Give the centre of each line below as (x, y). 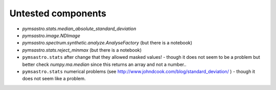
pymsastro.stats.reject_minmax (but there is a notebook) (82, 50)
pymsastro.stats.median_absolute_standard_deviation (79, 29)
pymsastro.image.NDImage (51, 35)
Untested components (58, 13)
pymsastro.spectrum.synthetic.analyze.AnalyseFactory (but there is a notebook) (107, 43)
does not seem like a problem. (54, 79)
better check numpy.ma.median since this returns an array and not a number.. (104, 64)
